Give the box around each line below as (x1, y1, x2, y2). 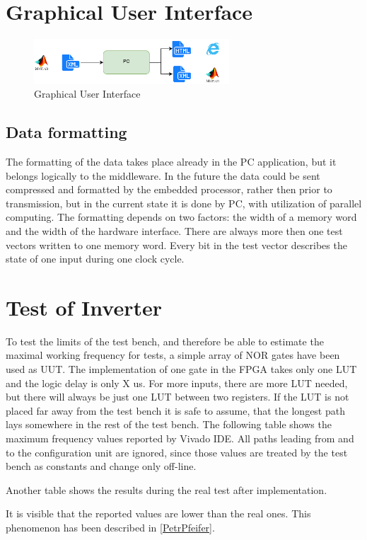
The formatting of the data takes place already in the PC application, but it (6, 154, 337, 168)
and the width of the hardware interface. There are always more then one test (6, 223, 343, 238)
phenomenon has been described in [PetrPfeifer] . (6, 519, 215, 534)
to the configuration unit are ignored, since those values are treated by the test (6, 444, 348, 459)
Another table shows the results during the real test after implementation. (6, 482, 327, 497)
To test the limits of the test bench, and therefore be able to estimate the (6, 333, 324, 348)
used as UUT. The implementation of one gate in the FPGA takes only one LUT (6, 362, 357, 377)
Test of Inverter (6, 292, 162, 321)
